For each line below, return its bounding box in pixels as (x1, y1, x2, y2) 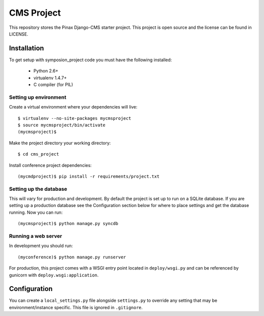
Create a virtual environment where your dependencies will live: (9, 104, 138, 110)
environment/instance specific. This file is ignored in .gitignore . (9, 304, 143, 310)
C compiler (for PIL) (33, 82, 73, 88)
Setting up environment (9, 93, 66, 100)
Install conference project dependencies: (9, 162, 92, 168)
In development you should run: (9, 243, 73, 249)
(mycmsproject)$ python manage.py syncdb (18, 221, 118, 226)
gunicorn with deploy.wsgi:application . (9, 272, 99, 278)
